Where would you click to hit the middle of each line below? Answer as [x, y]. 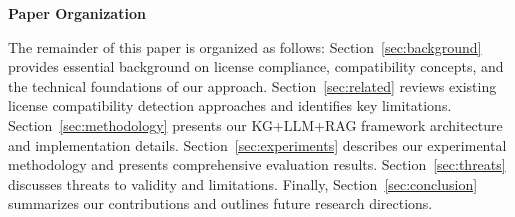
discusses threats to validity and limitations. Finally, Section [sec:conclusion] [243, 183]
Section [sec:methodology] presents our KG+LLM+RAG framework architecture [255, 124]
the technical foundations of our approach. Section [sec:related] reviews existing [252, 85]
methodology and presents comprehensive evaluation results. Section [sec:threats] [257, 164]
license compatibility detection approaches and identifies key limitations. [230, 105]
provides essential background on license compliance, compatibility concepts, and [256, 66]
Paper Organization [77, 13]
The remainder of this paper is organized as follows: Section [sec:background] [245, 46]
